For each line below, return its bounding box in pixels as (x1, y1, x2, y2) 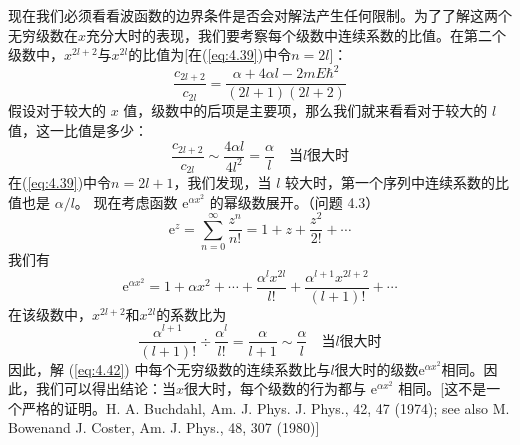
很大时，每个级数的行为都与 (184, 378, 367, 399)
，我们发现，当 (173, 172, 272, 193)
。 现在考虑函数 (74, 191, 178, 212)
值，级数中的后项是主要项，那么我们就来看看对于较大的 (123, 100, 488, 121)
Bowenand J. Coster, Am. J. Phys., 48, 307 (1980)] (8, 417, 320, 438)
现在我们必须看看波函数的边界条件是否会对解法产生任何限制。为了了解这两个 (8, 5, 512, 25)
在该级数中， (8, 303, 92, 324)
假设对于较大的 (8, 100, 106, 121)
